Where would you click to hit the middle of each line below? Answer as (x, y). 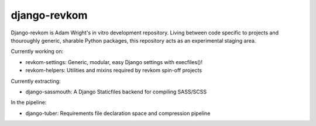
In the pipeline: (29, 103)
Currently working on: (37, 51)
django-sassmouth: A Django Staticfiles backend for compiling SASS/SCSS (116, 92)
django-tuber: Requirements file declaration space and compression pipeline (118, 113)
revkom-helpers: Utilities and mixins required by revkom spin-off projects (114, 71)
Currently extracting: (36, 81)
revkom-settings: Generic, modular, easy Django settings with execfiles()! (114, 62)
